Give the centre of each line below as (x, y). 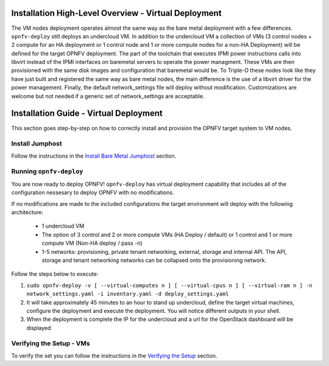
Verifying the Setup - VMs (51, 343)
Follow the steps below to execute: (55, 274)
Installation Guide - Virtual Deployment (87, 114)
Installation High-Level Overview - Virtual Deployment (116, 13)
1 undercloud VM (63, 226)
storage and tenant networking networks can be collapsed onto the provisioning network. (154, 260)
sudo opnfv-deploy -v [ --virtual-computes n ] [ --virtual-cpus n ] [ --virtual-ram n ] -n (170, 285)
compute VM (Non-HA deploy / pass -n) (92, 243)
